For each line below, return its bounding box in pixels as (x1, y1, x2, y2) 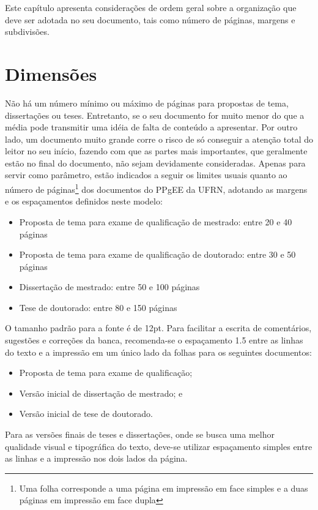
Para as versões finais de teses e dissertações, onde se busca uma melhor (5, 428, 275, 441)
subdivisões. (5, 25, 50, 38)
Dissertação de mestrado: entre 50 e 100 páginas (19, 280, 200, 293)
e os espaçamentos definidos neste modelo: (5, 195, 163, 208)
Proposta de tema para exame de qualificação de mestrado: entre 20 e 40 (19, 215, 292, 228)
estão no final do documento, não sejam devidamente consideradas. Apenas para (5, 156, 306, 169)
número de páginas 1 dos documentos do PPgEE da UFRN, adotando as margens (5, 181, 308, 195)
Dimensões (5, 61, 97, 86)
